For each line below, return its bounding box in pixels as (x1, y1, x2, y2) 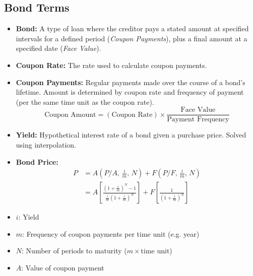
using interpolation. (16, 140, 76, 150)
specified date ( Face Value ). (16, 43, 101, 53)
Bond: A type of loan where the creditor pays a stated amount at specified (16, 23, 249, 34)
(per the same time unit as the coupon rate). (16, 96, 154, 107)
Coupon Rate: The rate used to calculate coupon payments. (16, 59, 207, 70)
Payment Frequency (167, 116, 229, 123)
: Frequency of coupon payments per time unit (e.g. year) (22, 228, 200, 239)
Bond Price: (16, 156, 58, 167)
